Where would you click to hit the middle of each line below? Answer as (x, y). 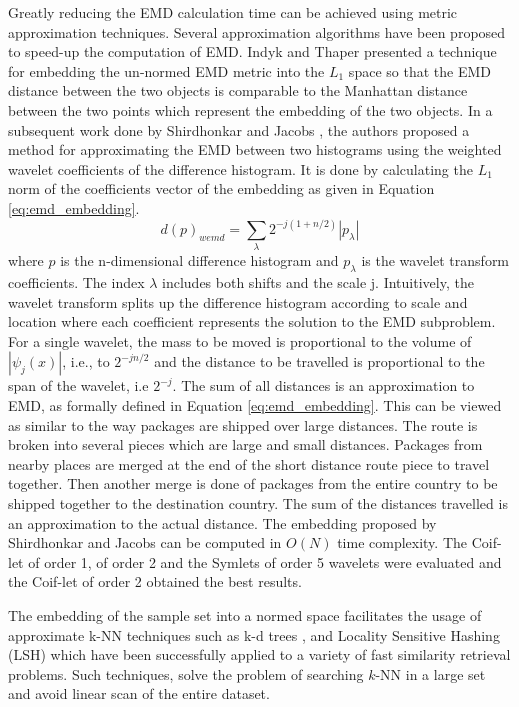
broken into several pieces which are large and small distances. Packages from (245, 444)
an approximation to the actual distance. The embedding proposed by (222, 522)
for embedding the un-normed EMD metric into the (166, 70)
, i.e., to (86, 361)
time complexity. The (402, 542)
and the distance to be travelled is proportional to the (319, 361)
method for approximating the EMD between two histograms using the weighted (255, 149)
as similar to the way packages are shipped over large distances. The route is (243, 424)
